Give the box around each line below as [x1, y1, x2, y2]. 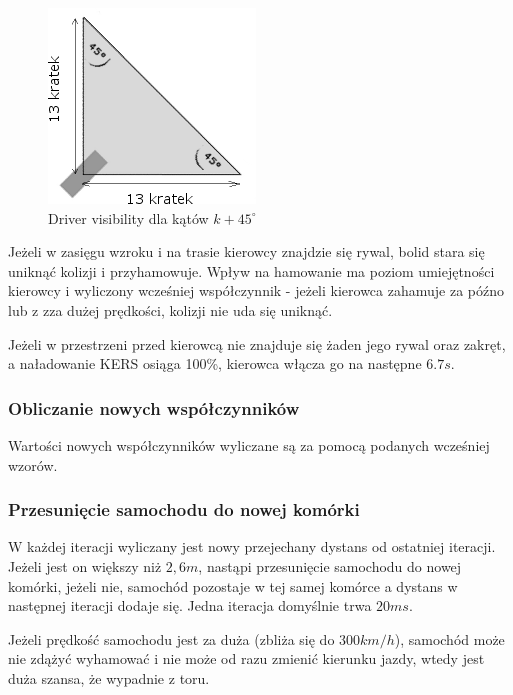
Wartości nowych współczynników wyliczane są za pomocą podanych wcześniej [8, 434, 490, 455]
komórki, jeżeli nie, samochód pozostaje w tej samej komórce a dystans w [8, 575, 458, 596]
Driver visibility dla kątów [48, 207, 209, 228]
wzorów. [8, 454, 58, 475]
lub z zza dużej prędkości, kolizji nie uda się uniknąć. [8, 299, 333, 320]
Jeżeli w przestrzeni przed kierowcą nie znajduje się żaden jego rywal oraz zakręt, [8, 333, 506, 354]
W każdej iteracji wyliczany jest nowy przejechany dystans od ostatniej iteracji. [8, 536, 496, 557]
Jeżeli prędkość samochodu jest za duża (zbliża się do [8, 628, 335, 649]
